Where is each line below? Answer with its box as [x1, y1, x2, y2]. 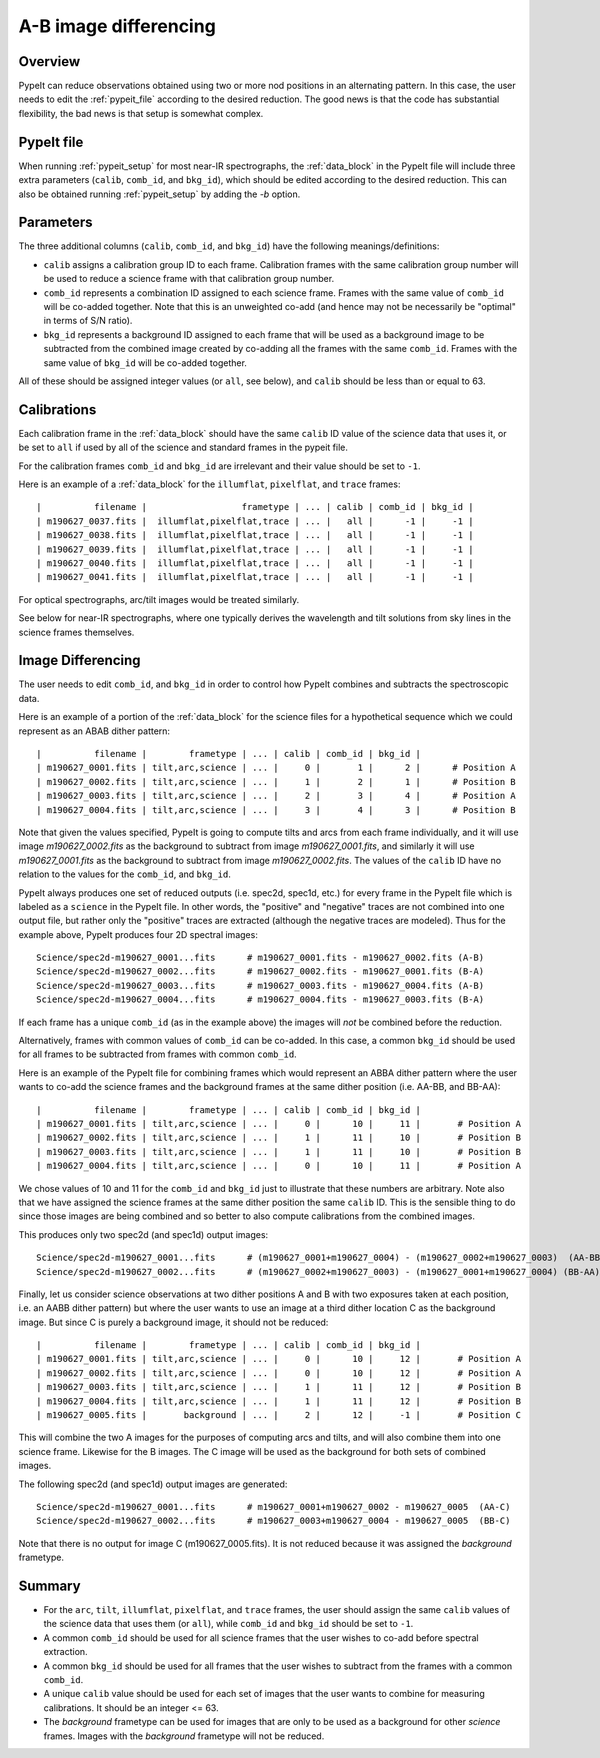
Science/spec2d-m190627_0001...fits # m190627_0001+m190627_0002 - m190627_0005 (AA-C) [36, 1501, 511, 1512]
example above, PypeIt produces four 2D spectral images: [18, 928, 259, 940]
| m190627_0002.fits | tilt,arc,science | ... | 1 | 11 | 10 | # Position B [36, 1132, 522, 1144]
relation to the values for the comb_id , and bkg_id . [18, 868, 232, 880]
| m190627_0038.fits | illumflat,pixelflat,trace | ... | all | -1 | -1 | [36, 530, 474, 541]
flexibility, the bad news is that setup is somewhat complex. [18, 107, 264, 119]
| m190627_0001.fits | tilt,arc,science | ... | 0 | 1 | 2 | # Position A [36, 762, 517, 774]
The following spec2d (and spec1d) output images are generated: [18, 1478, 288, 1490]
